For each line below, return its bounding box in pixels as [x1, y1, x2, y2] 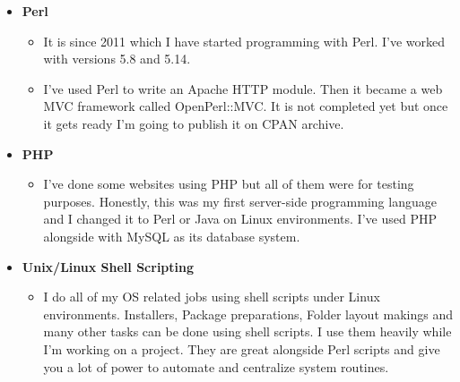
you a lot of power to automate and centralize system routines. [43, 357, 389, 376]
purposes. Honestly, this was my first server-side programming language [43, 191, 437, 210]
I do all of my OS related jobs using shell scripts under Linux [43, 287, 380, 306]
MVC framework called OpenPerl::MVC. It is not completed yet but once [43, 97, 448, 115]
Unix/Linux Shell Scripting [22, 257, 195, 276]
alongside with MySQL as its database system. [43, 226, 300, 245]
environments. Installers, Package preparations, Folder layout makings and [43, 304, 453, 323]
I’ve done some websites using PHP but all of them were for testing [43, 174, 414, 193]
